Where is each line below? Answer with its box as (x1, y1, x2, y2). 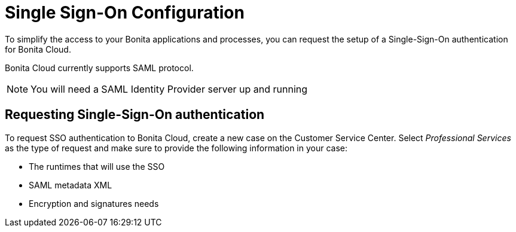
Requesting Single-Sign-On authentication (5, 107, 265, 123)
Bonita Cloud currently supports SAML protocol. (5, 62, 194, 73)
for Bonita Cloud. (5, 44, 71, 54)
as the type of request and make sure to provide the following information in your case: (5, 142, 348, 153)
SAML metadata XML (29, 179, 112, 190)
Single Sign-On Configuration (5, 2, 245, 23)
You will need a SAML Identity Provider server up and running (30, 83, 308, 95)
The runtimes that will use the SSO (29, 161, 165, 172)
